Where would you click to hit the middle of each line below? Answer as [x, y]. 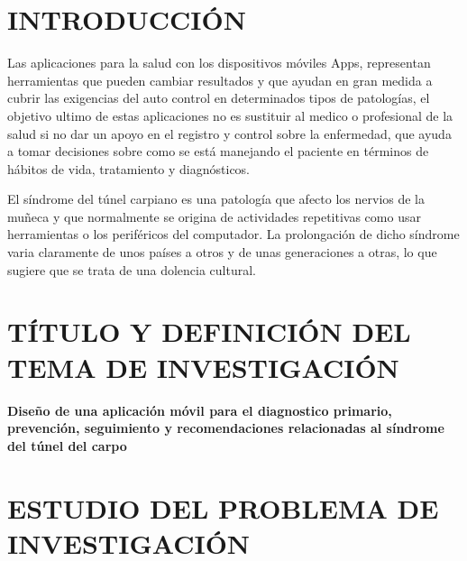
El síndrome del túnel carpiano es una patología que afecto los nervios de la [216, 199]
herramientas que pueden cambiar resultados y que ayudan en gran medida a [220, 80]
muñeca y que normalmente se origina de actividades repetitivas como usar [214, 216]
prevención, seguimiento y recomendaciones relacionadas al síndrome [226, 428]
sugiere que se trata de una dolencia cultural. [132, 269]
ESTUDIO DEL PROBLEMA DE [223, 507]
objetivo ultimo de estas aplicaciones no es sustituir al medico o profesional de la [230, 115]
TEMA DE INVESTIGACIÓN [203, 367]
